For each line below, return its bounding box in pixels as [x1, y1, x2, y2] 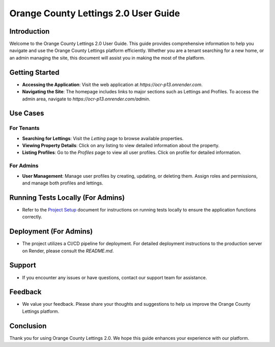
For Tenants [9, 125, 40, 132]
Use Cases [9, 109, 44, 118]
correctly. [22, 214, 43, 220]
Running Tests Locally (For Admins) [9, 193, 125, 202]
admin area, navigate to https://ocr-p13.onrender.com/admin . [22, 96, 150, 102]
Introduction [9, 27, 50, 36]
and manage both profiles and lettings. [22, 180, 103, 186]
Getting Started [9, 68, 60, 76]
